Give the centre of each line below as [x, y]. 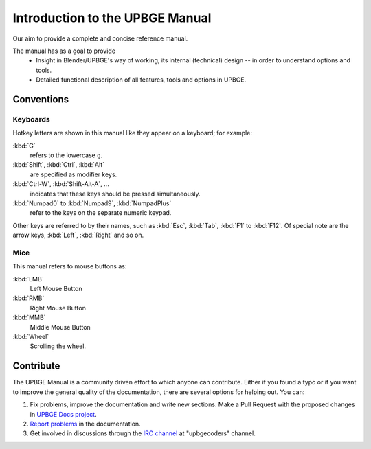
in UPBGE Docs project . [63, 414]
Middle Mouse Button [60, 327]
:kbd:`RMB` [29, 298]
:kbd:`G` [24, 146]
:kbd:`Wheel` [31, 337]
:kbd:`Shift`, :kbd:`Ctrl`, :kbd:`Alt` [59, 165]
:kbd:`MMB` [29, 318]
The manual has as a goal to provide [64, 51]
